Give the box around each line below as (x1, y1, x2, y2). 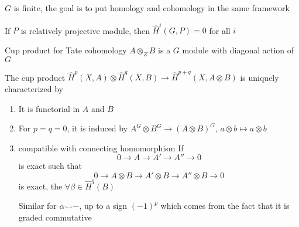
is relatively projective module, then (20, 24, 150, 36)
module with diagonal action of (182, 43, 294, 56)
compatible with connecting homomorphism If (18, 141, 184, 154)
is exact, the (18, 179, 63, 192)
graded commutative (18, 211, 92, 223)
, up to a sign (79, 199, 128, 212)
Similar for (18, 199, 57, 212)
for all (209, 24, 231, 36)
